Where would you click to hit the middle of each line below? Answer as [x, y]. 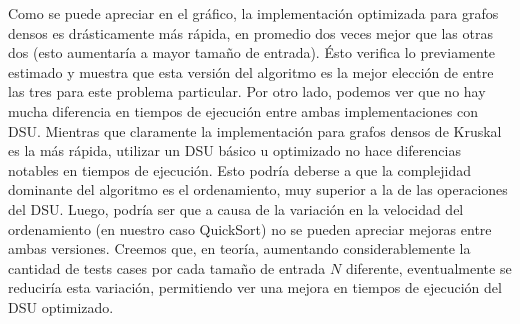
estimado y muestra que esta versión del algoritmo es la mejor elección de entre [251, 71]
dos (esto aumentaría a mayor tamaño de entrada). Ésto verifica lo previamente [252, 52]
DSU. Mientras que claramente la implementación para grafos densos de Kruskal [255, 130]
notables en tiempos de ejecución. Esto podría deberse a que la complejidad [239, 169]
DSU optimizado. [61, 306]
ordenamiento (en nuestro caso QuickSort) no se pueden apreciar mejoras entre [250, 228]
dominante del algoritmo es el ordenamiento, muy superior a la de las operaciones [258, 189]
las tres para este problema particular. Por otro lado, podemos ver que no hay [247, 91]
